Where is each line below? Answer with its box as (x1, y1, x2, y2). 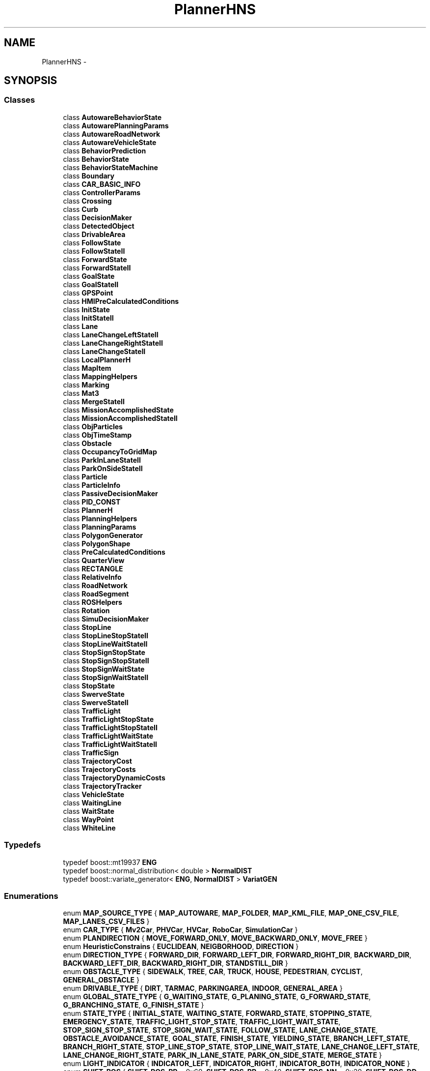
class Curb (63, 205, 99, 213)
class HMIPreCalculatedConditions (63, 297, 179, 305)
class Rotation (63, 606, 110, 615)
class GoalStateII (63, 280, 119, 289)
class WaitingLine (63, 798, 122, 807)
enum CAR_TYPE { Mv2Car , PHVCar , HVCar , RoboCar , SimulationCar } (63, 925, 298, 934)
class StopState (63, 681, 115, 690)
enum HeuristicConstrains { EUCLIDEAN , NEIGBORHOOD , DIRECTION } (63, 942, 299, 951)
